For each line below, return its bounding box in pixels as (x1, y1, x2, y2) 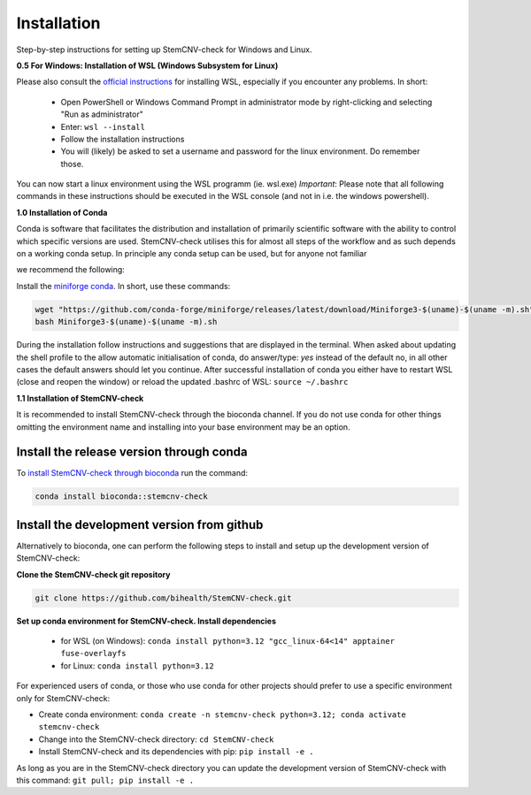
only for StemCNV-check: (16, 692, 111, 703)
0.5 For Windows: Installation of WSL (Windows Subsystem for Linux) (16, 60, 279, 71)
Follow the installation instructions (60, 134, 185, 144)
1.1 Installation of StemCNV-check (16, 393, 144, 403)
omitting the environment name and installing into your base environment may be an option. (16, 421, 350, 432)
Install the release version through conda (16, 445, 248, 460)
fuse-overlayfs (60, 648, 127, 659)
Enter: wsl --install (60, 121, 146, 132)
